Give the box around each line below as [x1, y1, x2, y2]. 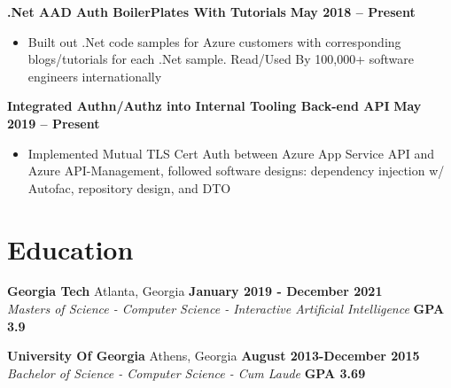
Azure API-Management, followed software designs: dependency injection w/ [27, 161, 445, 180]
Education [7, 230, 134, 267]
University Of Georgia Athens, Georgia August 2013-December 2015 [7, 346, 420, 365]
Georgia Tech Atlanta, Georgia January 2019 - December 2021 [7, 282, 383, 300]
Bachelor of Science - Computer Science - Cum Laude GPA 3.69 [7, 363, 366, 382]
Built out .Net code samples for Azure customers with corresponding [27, 32, 401, 50]
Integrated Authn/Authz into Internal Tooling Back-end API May [7, 97, 422, 115]
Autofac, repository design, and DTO [27, 178, 231, 197]
